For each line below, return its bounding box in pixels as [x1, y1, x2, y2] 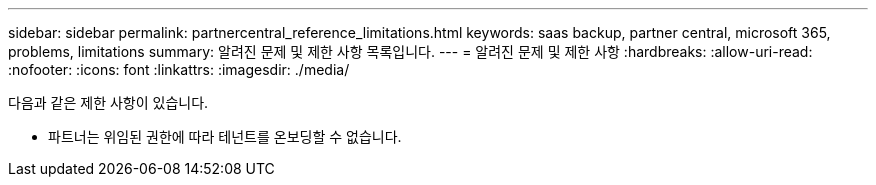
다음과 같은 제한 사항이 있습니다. [8, 94, 209, 111]
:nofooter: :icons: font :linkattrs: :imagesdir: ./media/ [8, 61, 350, 78]
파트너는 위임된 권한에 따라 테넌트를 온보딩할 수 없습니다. [48, 128, 402, 145]
